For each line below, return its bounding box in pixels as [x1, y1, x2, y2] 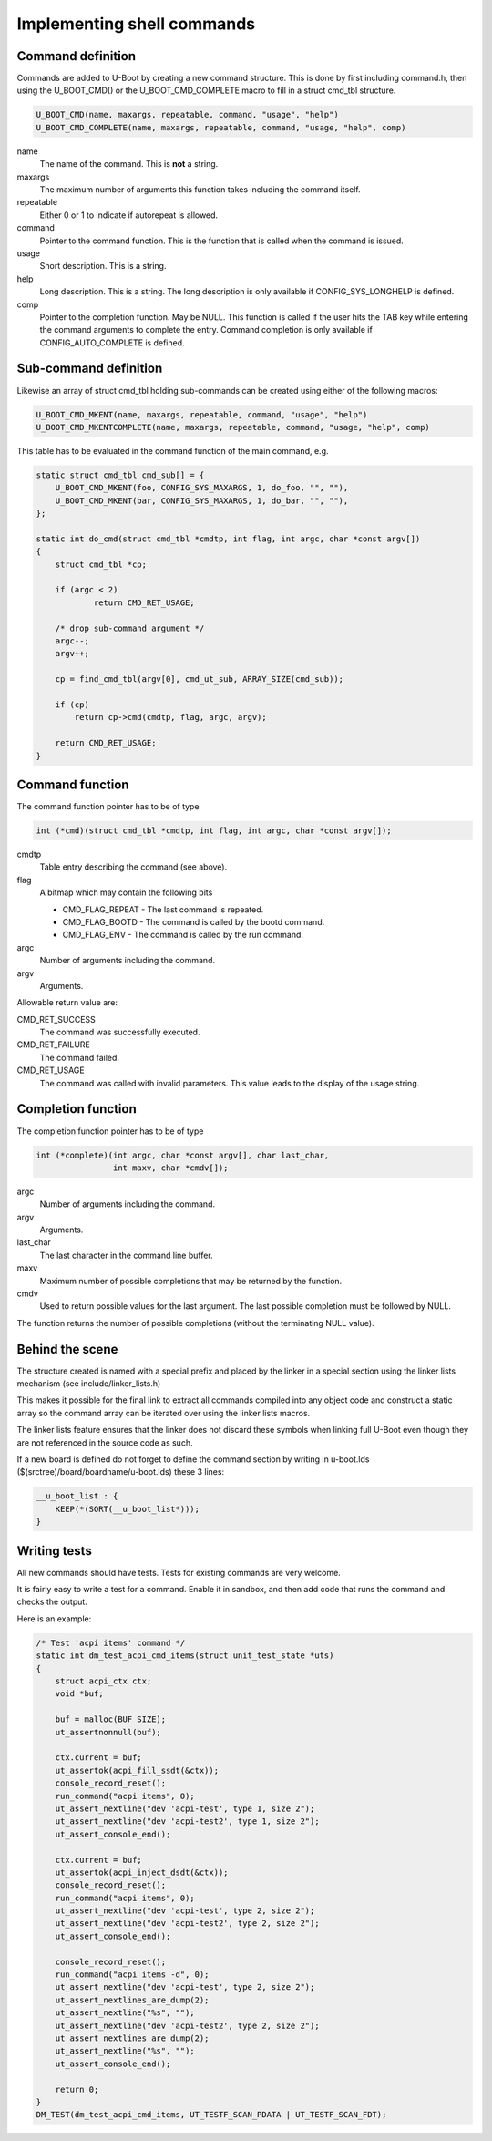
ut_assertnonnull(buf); [55, 1727, 161, 1737]
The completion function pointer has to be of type [16, 1126, 204, 1137]
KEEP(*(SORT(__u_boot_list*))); [55, 1504, 200, 1514]
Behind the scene [16, 1341, 118, 1357]
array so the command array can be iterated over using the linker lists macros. [16, 1407, 311, 1418]
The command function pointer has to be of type [16, 801, 200, 812]
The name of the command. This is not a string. [39, 159, 219, 170]
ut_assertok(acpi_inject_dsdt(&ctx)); [55, 1867, 229, 1878]
